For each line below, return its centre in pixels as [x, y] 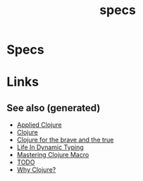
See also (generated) [54, 108]
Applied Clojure [39, 125]
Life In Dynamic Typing [50, 147]
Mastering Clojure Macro [53, 155]
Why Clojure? [36, 170]
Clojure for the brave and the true [65, 140]
